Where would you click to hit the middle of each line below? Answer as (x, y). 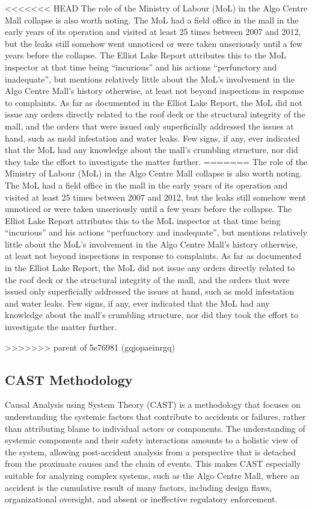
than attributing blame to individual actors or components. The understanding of (155, 428)
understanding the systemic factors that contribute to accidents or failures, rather (155, 417)
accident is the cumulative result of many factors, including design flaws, (139, 487)
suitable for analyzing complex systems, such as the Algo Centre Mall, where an (152, 475)
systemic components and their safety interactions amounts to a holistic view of (151, 440)
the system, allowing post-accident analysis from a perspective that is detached (150, 451)
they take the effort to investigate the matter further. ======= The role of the (156, 161)
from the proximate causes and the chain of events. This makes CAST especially (153, 464)
